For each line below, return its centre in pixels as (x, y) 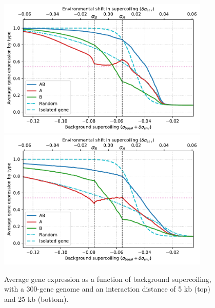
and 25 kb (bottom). (36, 299)
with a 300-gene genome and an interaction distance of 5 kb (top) (107, 289)
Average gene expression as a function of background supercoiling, (108, 279)
